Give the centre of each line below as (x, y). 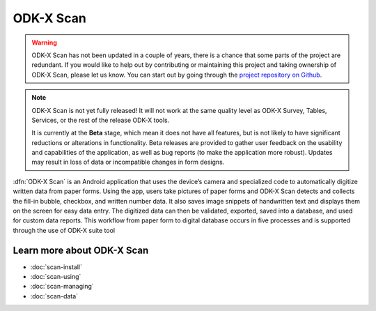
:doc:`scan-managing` (62, 287)
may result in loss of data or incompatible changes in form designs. (128, 162)
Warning (44, 43)
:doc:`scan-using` (56, 277)
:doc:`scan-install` (56, 267)
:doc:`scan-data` (54, 296)
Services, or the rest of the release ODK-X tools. (101, 120)
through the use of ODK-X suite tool (64, 230)
